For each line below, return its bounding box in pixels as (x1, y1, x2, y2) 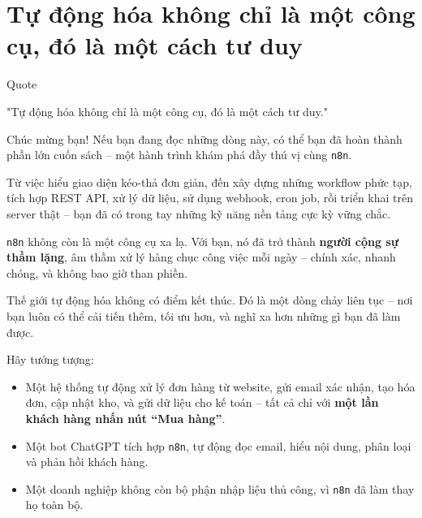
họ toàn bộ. (25, 496, 84, 513)
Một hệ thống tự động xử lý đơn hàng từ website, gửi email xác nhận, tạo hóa (25, 378, 416, 395)
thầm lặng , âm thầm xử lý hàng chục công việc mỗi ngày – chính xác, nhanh (6, 248, 396, 265)
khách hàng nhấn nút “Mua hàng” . (25, 409, 226, 426)
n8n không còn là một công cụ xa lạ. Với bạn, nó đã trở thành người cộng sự (6, 232, 399, 249)
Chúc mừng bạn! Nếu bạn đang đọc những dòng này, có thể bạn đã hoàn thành (6, 130, 403, 147)
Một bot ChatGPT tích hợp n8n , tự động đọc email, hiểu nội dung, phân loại (25, 437, 411, 454)
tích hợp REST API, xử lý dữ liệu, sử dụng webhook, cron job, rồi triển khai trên (6, 189, 414, 206)
